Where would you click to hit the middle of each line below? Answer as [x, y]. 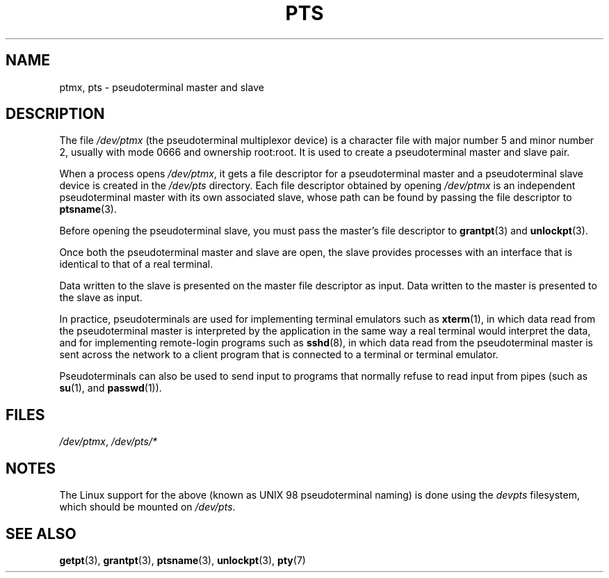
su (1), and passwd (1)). [111, 388]
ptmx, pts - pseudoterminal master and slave [162, 87]
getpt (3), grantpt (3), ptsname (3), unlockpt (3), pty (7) [182, 560]
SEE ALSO [41, 533]
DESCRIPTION [55, 114]
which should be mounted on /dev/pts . [147, 507]
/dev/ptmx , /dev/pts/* [108, 442]
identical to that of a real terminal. [136, 264]
